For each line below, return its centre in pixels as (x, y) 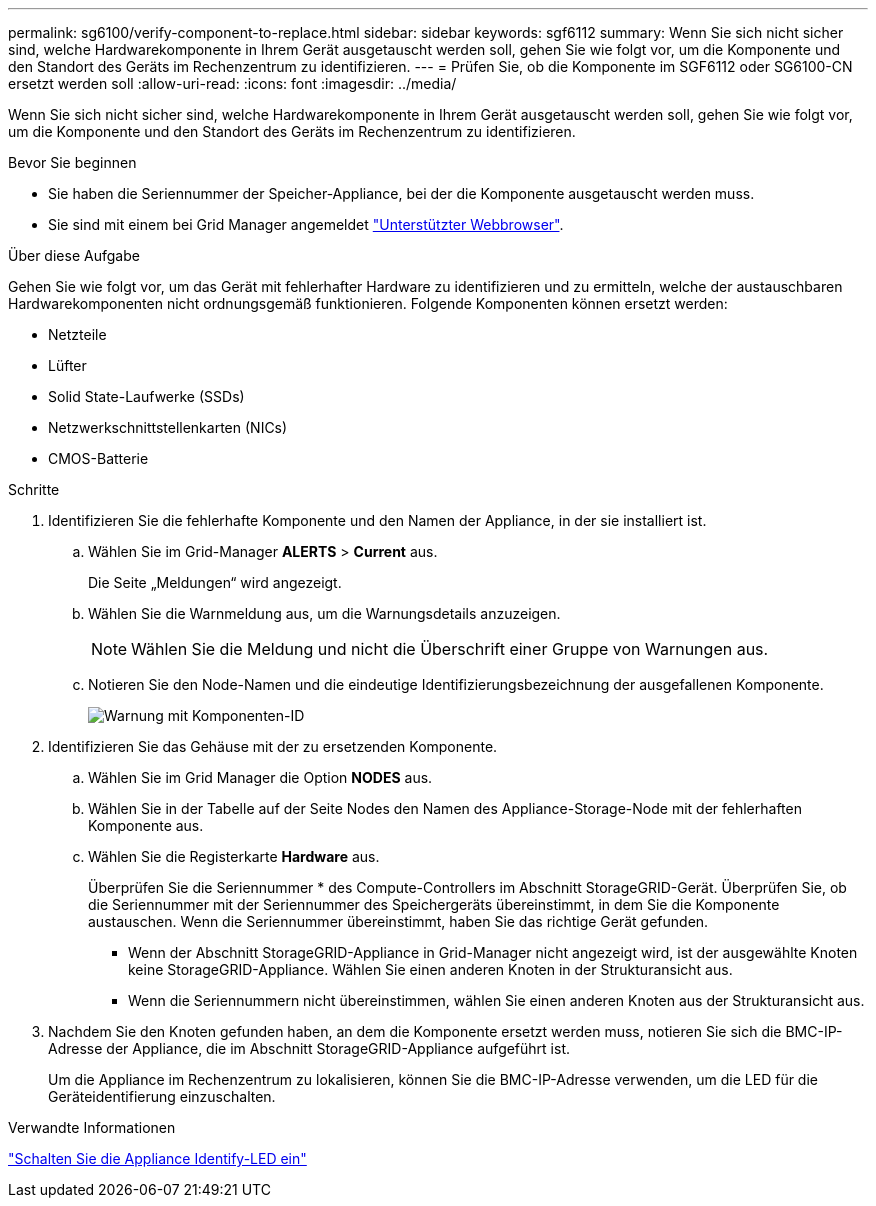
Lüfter (67, 365)
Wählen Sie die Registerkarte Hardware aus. (234, 856)
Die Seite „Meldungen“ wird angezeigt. (215, 582)
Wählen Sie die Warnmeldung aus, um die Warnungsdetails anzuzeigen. (324, 613)
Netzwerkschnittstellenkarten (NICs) (168, 427)
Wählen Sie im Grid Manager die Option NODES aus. (260, 777)
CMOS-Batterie (98, 458)
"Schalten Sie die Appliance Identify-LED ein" (157, 1158)
